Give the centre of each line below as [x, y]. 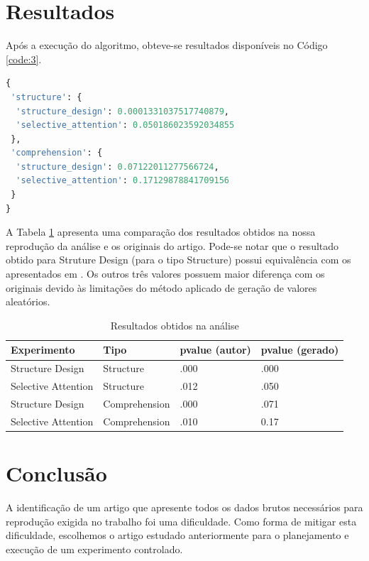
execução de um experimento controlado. [94, 549]
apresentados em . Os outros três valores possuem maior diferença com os [165, 274]
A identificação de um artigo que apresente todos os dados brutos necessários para [184, 507]
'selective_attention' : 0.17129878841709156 [123, 181]
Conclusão [56, 473]
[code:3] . [24, 59]
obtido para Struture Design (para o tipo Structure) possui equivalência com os [178, 260]
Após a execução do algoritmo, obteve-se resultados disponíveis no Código [167, 45]
